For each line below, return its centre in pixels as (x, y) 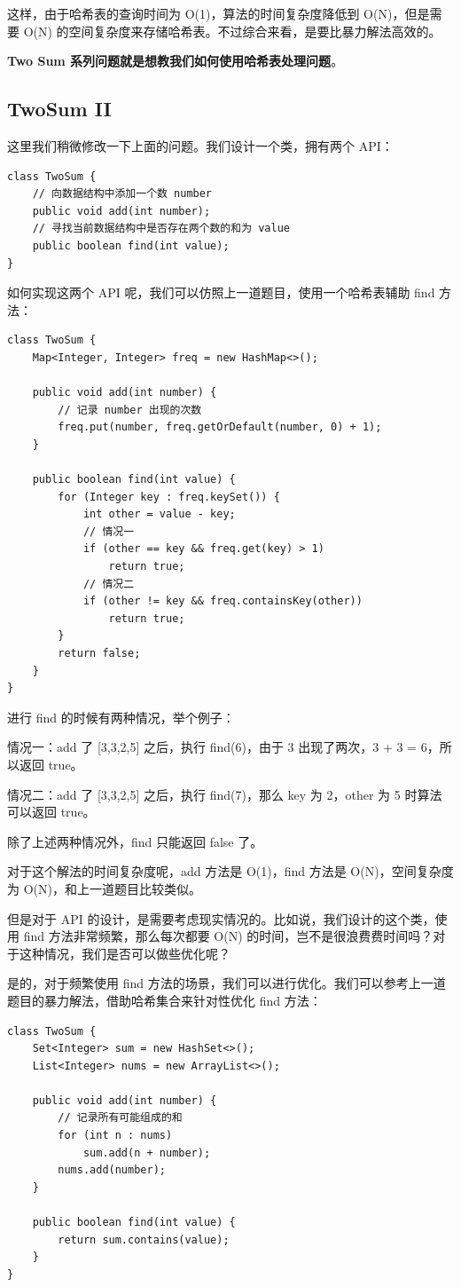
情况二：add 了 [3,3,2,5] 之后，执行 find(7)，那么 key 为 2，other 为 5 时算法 (225, 794)
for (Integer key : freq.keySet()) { (169, 497)
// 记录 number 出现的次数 (130, 410)
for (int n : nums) (115, 1136)
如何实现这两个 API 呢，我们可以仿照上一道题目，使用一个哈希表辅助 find (221, 292)
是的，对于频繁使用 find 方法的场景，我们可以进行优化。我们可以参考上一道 (227, 983)
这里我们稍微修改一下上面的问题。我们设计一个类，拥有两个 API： (200, 145)
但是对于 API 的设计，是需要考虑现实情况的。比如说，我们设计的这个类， (221, 918)
